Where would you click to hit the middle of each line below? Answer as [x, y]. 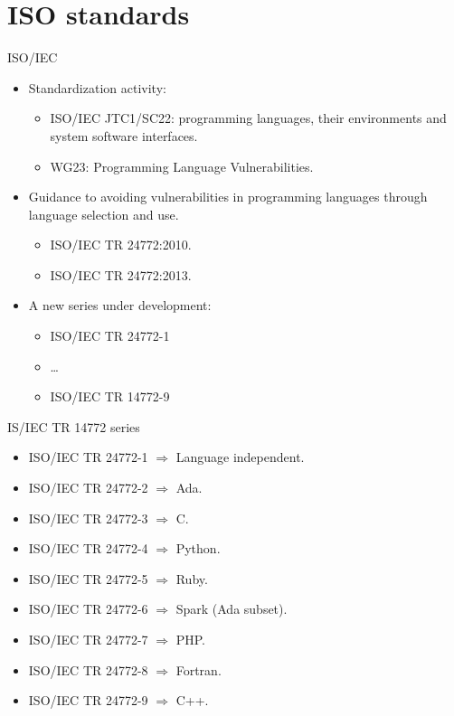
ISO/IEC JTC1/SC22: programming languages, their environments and [248, 118]
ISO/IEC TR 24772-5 [88, 578]
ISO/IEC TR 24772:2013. [121, 274]
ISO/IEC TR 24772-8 [88, 669]
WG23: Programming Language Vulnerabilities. [182, 166]
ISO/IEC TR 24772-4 [88, 548]
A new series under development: [120, 305]
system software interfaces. [124, 135]
